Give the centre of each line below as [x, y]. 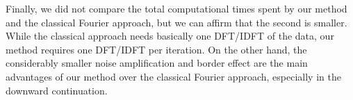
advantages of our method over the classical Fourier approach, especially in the [173, 76]
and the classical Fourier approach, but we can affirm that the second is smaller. [176, 22]
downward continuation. [57, 90]
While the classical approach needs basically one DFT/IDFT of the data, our [170, 36]
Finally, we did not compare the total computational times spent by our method [176, 8]
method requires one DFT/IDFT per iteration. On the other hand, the [156, 49]
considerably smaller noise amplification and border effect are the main [157, 63]
